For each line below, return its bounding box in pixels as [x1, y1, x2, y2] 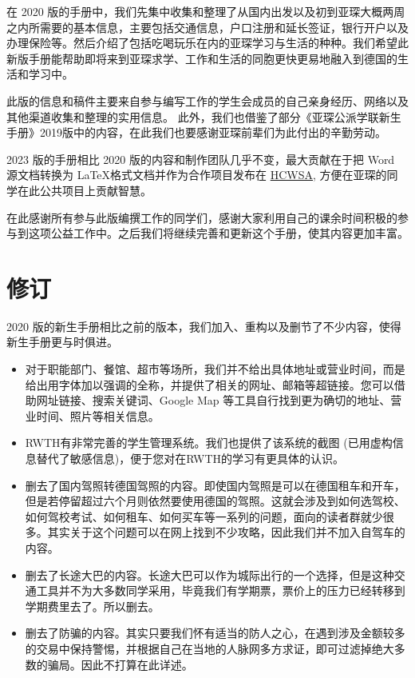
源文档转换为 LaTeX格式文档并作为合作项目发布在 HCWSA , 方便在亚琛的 [6, 166, 387, 183]
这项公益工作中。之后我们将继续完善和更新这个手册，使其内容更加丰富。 [28, 225, 409, 241]
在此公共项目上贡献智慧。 [17, 181, 152, 198]
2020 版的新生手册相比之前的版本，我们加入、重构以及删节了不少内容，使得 [6, 317, 401, 334]
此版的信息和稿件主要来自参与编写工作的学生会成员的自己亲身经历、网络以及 [6, 92, 409, 109]
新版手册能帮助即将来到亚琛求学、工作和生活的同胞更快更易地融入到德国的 [6, 50, 397, 66]
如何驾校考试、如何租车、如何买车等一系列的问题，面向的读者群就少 [25, 508, 383, 524]
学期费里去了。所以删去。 [25, 597, 160, 614]
